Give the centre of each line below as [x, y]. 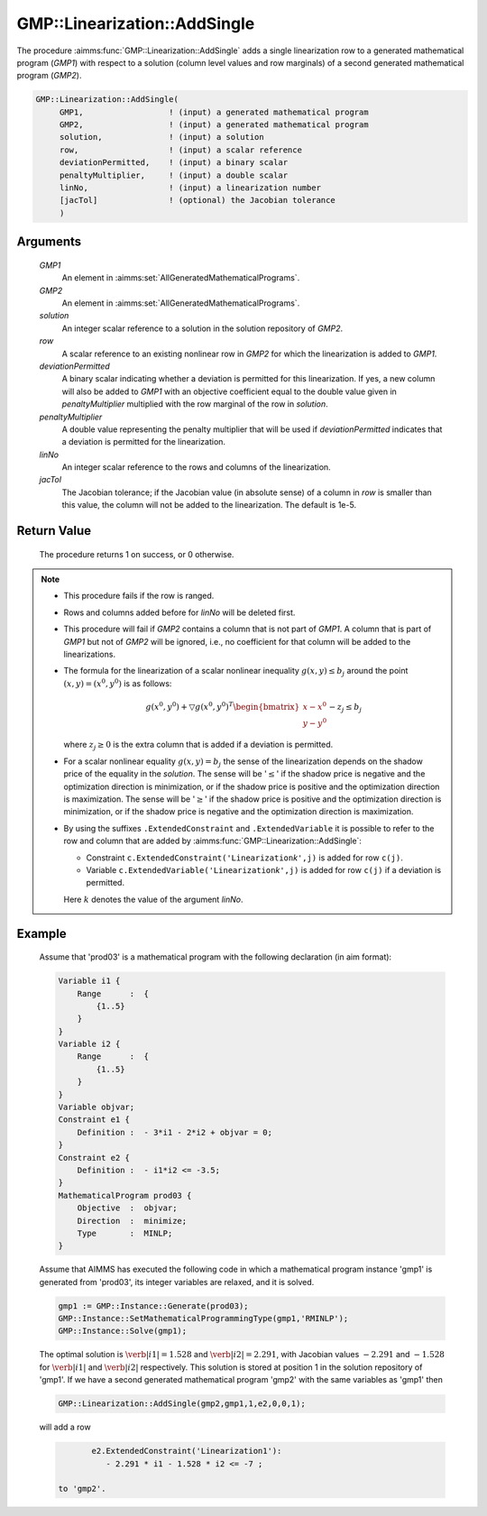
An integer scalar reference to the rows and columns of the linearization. [196, 467]
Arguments [49, 242]
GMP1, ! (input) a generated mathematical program [214, 112]
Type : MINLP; [125, 1233]
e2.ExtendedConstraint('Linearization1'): [187, 1451]
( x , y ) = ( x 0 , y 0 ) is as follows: [118, 683]
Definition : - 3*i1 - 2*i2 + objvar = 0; [175, 1132]
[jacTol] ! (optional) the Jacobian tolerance [197, 200]
